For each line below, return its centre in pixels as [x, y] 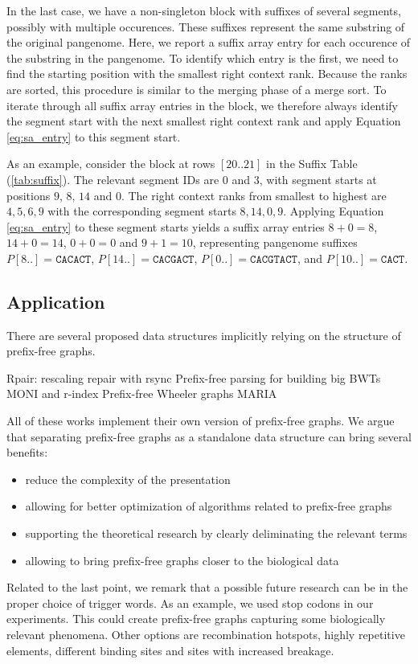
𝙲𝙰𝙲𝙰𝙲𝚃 [74, 259]
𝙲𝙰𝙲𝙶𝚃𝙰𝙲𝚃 [274, 259]
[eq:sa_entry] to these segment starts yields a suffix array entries [166, 226]
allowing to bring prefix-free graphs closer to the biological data [182, 560]
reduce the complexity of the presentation [128, 479]
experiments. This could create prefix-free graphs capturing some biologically [196, 619]
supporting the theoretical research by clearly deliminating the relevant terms [216, 533]
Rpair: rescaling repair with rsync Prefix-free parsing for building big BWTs [194, 377]
